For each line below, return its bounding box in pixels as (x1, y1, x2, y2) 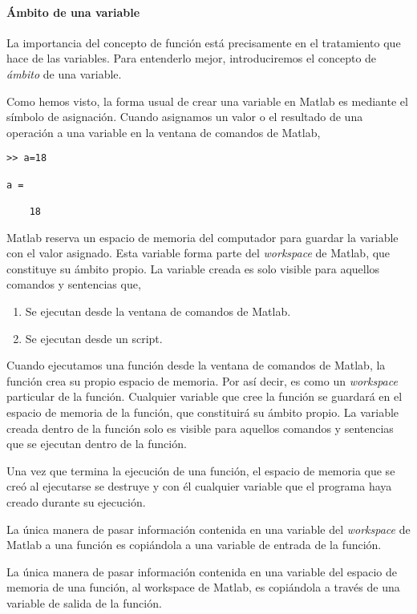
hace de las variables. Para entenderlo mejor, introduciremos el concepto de (6, 50, 377, 67)
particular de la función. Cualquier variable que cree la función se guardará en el (6, 388, 403, 405)
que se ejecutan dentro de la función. (6, 435, 187, 452)
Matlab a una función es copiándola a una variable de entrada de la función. (6, 536, 382, 553)
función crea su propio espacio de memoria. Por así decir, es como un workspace (6, 372, 398, 389)
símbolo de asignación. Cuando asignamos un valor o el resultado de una (6, 108, 363, 125)
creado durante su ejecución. (6, 493, 146, 510)
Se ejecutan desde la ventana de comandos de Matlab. (25, 303, 291, 320)
